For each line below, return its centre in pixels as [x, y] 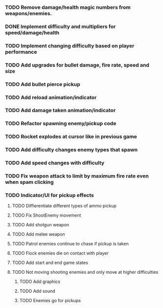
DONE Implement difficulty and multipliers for [60, 26]
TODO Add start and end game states [50, 263]
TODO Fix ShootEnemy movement [47, 215]
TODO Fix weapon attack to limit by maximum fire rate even [77, 176]
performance [21, 52]
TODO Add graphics [40, 282]
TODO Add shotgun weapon [41, 225]
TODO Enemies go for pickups [50, 301]
